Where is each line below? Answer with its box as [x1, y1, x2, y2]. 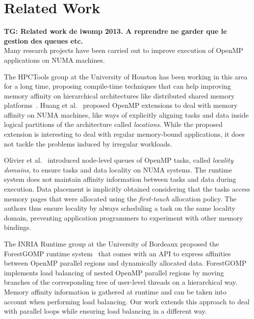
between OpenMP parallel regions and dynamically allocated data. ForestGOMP [4, 258, 247, 268]
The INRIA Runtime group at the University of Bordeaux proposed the [4, 239, 219, 248]
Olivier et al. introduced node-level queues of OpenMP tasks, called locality [4, 155, 233, 165]
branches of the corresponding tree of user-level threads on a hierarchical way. [4, 277, 238, 287]
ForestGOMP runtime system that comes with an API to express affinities [4, 248, 231, 258]
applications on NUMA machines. [4, 54, 105, 65]
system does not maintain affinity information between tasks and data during [4, 174, 236, 184]
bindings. [4, 222, 31, 232]
